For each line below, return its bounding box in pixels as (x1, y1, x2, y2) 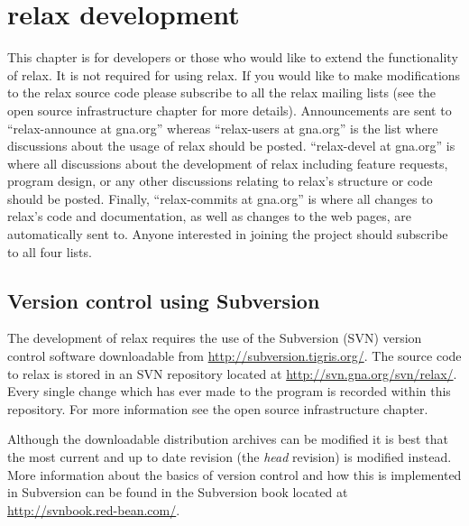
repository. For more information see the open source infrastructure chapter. (7, 399, 428, 418)
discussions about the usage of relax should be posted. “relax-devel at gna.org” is (7, 136, 455, 155)
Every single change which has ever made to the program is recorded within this (7, 382, 451, 401)
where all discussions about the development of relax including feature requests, (7, 153, 448, 172)
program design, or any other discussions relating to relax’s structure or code (7, 171, 433, 190)
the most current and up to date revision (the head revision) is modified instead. (7, 448, 452, 466)
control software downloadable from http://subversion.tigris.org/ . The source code (7, 346, 462, 365)
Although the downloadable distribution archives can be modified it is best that (7, 429, 448, 448)
